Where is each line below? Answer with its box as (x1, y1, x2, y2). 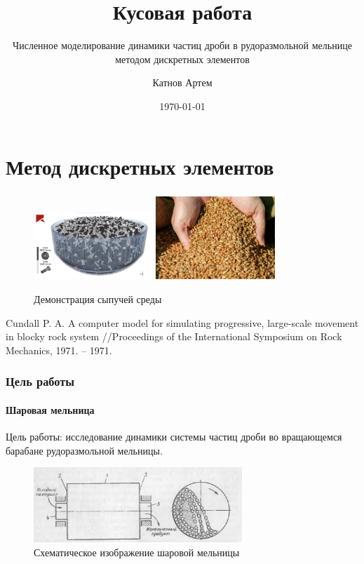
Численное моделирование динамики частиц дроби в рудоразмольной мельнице (13, 38, 352, 53)
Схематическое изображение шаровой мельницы (34, 544, 240, 559)
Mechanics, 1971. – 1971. (6, 342, 112, 357)
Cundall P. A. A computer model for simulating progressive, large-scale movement (6, 315, 359, 330)
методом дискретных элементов (115, 51, 250, 66)
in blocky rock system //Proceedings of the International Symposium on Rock (6, 329, 342, 344)
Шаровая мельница (6, 402, 95, 417)
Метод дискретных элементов (6, 152, 274, 180)
